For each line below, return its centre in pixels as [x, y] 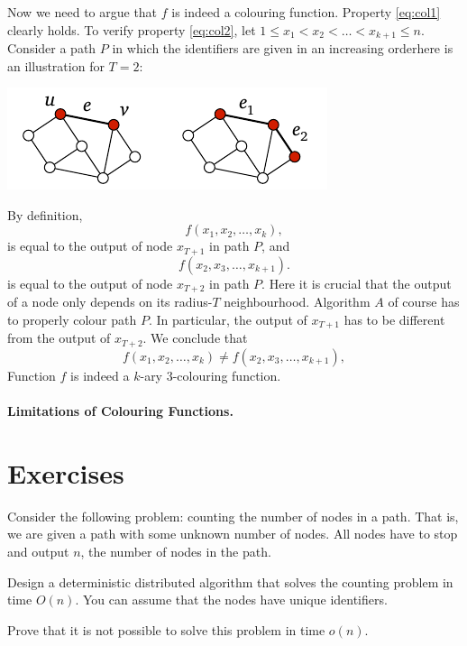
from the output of [59, 338]
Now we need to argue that [82, 12]
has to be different [394, 319]
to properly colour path [72, 319]
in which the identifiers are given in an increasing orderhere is [283, 48]
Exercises [66, 472]
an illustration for [56, 65]
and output [38, 551]
